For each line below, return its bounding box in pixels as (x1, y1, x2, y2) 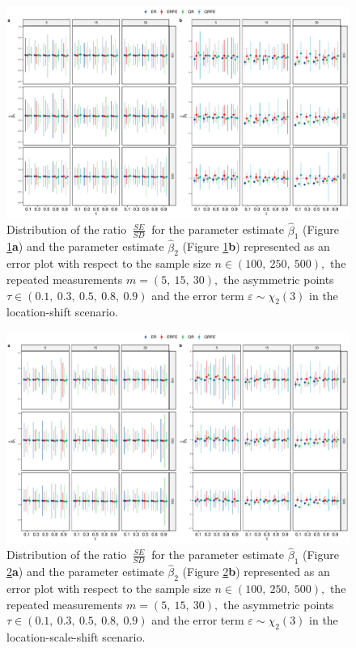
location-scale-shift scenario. (6, 629, 146, 646)
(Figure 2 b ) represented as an (182, 563, 330, 580)
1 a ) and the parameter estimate (6, 238, 164, 255)
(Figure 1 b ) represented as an (182, 238, 330, 255)
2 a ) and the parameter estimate (6, 563, 164, 580)
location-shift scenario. (6, 303, 118, 320)
